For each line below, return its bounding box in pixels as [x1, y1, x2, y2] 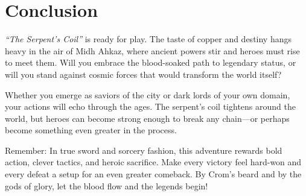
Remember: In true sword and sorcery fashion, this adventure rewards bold [5, 144, 282, 156]
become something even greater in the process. [5, 124, 177, 136]
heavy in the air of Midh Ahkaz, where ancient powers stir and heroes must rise [5, 44, 300, 57]
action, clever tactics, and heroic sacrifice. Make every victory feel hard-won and [5, 156, 302, 168]
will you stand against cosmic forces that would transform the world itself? [5, 68, 282, 80]
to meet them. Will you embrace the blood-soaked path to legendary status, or [5, 56, 296, 69]
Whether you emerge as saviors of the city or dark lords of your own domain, [5, 88, 290, 101]
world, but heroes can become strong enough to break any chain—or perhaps [5, 112, 290, 124]
